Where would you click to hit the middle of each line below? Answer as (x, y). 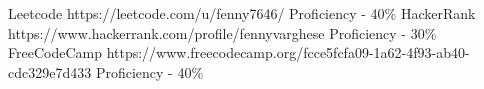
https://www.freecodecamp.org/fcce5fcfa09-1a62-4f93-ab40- (288, 52)
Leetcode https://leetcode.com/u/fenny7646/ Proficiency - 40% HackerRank (242, 13)
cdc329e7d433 (50, 71)
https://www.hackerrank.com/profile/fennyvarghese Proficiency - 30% (222, 32)
